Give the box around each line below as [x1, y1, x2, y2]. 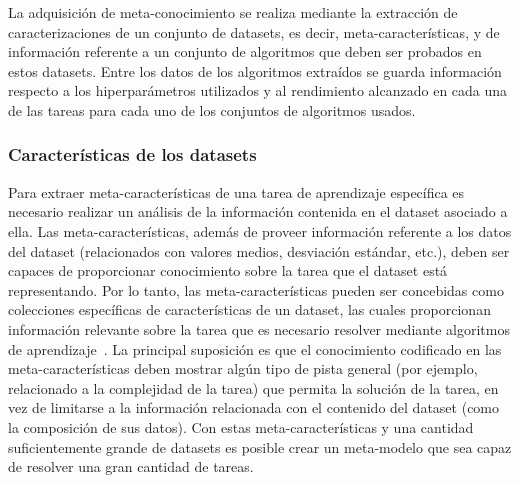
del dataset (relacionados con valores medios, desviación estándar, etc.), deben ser [8, 240, 510, 261]
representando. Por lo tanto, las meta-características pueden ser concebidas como [8, 279, 504, 300]
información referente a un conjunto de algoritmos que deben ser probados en [8, 41, 482, 62]
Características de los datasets [8, 142, 257, 167]
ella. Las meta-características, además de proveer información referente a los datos [8, 220, 512, 241]
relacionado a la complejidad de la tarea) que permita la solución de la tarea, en [8, 377, 499, 398]
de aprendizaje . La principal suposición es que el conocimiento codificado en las [8, 338, 502, 359]
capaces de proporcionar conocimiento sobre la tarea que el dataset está [8, 260, 448, 281]
